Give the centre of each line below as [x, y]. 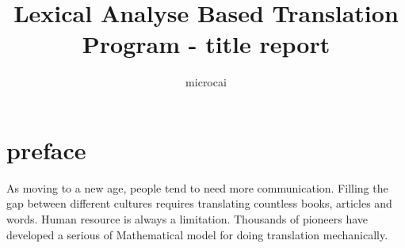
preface [46, 149]
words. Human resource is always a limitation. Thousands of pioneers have [187, 219]
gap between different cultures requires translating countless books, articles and [199, 203]
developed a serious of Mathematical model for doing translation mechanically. [197, 234]
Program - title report [206, 44]
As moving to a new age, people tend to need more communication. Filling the [197, 187]
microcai [206, 82]
